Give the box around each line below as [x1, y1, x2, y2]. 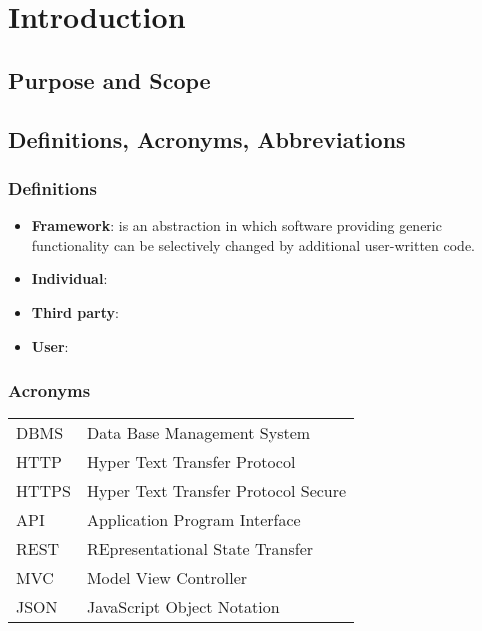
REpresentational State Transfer [86, 537, 314, 561]
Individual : [31, 268, 108, 289]
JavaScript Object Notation [86, 595, 280, 619]
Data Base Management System [86, 421, 311, 445]
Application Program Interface [86, 508, 301, 532]
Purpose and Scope [8, 64, 211, 95]
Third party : [31, 301, 119, 322]
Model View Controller [86, 566, 248, 590]
